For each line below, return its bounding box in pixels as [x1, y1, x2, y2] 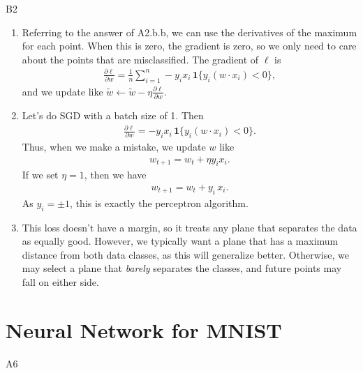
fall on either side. [22, 274, 99, 289]
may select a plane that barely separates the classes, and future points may [22, 261, 342, 275]
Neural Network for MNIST [6, 315, 282, 344]
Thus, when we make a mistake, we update [22, 139, 206, 153]
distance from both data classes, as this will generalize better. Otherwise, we [22, 247, 349, 261]
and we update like [22, 84, 103, 98]
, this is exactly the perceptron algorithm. [70, 195, 249, 210]
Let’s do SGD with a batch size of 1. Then [22, 108, 204, 123]
